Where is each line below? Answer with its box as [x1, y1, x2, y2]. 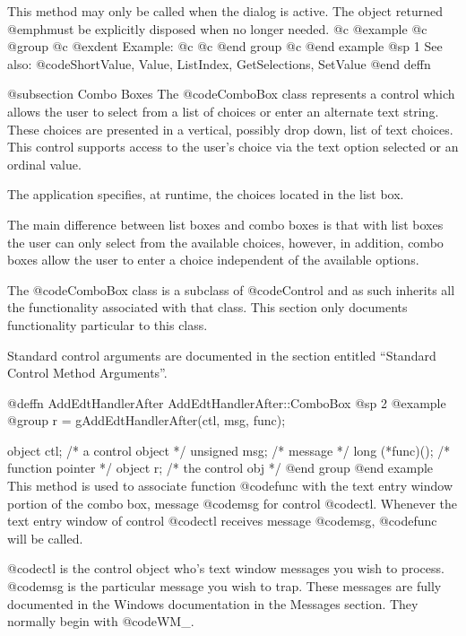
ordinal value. [7, 154, 82, 173]
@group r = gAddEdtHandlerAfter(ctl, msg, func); [7, 411, 286, 430]
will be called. [7, 528, 83, 547]
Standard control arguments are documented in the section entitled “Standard [7, 345, 436, 364]
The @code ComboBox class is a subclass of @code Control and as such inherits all [7, 280, 455, 299]
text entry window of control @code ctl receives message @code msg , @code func [7, 511, 437, 530]
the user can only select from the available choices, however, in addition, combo [7, 232, 444, 251]
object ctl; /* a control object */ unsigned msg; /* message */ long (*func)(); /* [7, 440, 451, 459]
